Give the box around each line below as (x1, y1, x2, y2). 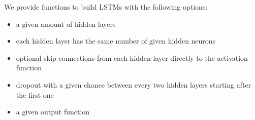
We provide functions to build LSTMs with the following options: (4, 2, 208, 12)
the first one (16, 89, 54, 100)
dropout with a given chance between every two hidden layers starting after (16, 79, 251, 90)
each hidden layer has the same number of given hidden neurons (16, 35, 216, 46)
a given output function (16, 106, 90, 117)
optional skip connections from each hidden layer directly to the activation (16, 52, 248, 63)
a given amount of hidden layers (16, 18, 116, 29)
